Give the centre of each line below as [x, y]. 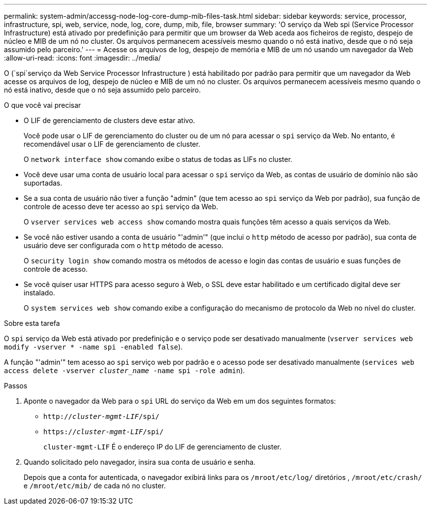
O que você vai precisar [43, 105]
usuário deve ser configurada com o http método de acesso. [124, 245]
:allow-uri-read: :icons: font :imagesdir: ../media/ [82, 58]
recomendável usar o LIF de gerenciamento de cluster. [112, 144]
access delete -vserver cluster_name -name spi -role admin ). [124, 370]
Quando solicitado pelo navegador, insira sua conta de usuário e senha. [140, 462]
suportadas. [43, 183]
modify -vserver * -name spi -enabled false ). [93, 347]
